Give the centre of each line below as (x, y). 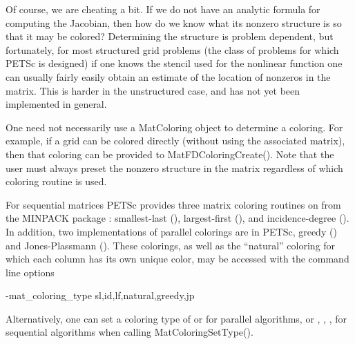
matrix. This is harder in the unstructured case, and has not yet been (153, 90)
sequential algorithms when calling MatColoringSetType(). (129, 332)
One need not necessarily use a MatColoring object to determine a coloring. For (174, 127)
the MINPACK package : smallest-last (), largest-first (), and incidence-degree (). (177, 218)
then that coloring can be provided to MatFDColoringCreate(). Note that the (170, 154)
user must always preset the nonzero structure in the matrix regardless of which (174, 168)
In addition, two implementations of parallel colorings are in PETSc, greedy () (171, 231)
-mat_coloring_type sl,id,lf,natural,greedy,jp (100, 295)
